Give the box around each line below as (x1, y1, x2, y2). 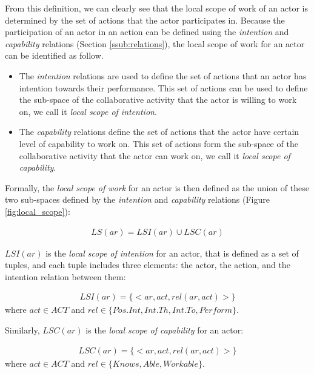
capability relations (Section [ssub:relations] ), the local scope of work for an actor (5, 37, 305, 50)
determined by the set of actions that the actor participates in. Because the (5, 13, 285, 26)
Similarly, (5, 323, 40, 336)
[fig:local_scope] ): (5, 205, 70, 217)
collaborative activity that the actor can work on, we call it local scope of (19, 149, 290, 162)
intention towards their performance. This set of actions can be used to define (19, 81, 308, 94)
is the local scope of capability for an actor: (85, 323, 244, 336)
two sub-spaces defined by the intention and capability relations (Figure (5, 193, 270, 206)
